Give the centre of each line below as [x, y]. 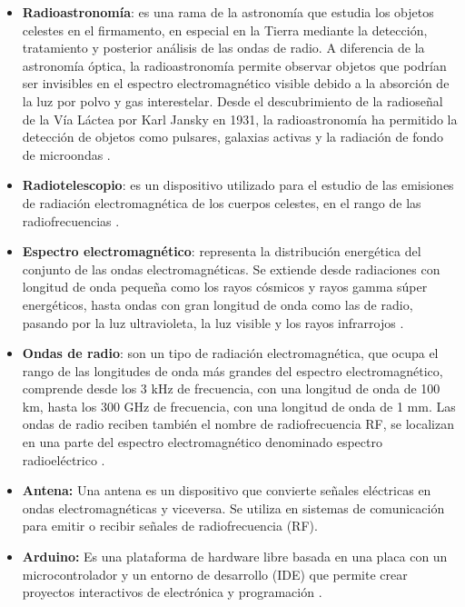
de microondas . [66, 154]
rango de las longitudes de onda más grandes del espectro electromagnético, [232, 370]
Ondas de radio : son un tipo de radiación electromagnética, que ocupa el [230, 353]
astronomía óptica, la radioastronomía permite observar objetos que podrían [234, 65]
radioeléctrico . [64, 459]
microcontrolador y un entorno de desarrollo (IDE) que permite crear [215, 574]
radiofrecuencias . [71, 220]
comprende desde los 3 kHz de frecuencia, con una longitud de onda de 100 [231, 388]
